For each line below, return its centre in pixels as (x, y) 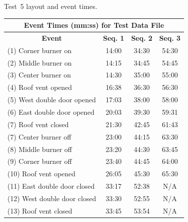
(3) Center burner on (39, 75)
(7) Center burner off (39, 136)
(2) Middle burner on (40, 62)
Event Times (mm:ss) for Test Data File (94, 25)
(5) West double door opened (52, 100)
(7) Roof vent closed (38, 124)
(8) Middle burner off (40, 149)
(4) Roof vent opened (40, 87)
